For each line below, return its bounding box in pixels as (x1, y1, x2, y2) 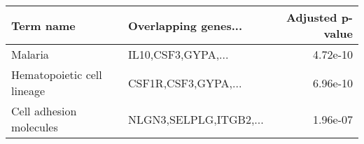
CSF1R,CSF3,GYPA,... (127, 74, 242, 91)
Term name (11, 17, 76, 34)
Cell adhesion (11, 103, 77, 119)
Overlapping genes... (127, 17, 243, 34)
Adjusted (286, 9, 337, 25)
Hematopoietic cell (11, 66, 102, 82)
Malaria (11, 46, 49, 62)
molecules (11, 119, 58, 135)
